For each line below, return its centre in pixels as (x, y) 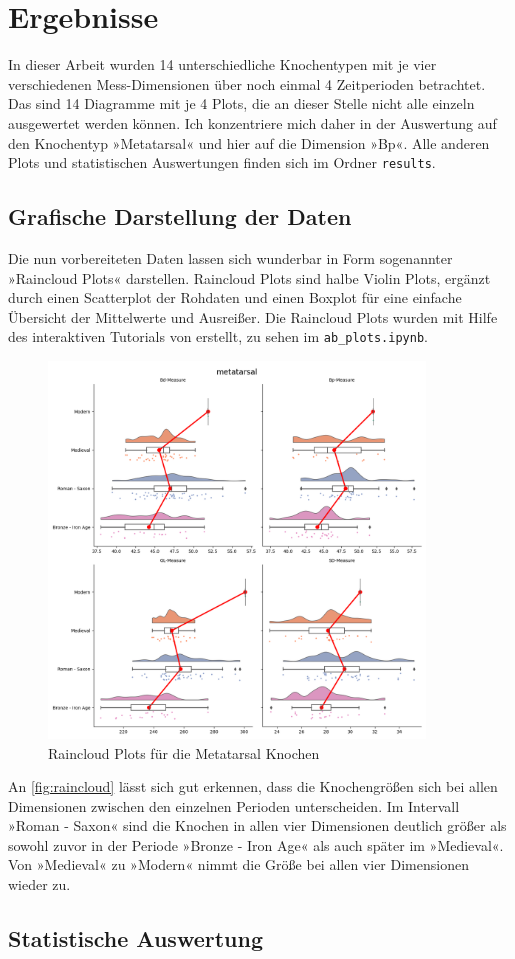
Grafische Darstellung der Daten (180, 216)
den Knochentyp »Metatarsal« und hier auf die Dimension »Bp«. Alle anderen (249, 142)
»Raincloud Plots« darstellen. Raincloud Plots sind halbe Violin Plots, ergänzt (249, 277)
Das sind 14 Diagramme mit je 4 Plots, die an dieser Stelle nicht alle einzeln (241, 103)
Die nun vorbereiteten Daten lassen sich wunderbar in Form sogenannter (230, 257)
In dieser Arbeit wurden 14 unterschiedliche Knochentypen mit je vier (222, 64)
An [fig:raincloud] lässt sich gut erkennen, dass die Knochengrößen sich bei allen (253, 786)
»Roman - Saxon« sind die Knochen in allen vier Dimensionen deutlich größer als (257, 825)
